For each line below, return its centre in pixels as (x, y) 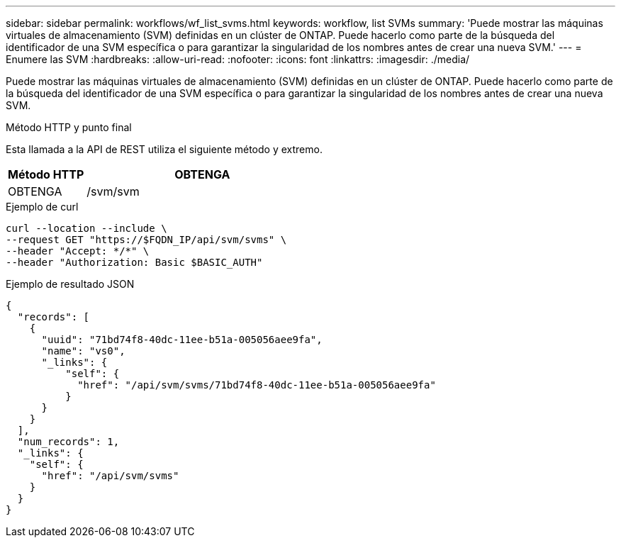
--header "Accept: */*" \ (78, 251)
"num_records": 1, (68, 442)
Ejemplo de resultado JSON (70, 284)
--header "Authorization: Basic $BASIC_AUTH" (134, 262)
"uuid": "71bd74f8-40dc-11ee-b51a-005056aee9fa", (182, 340)
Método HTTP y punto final (69, 127)
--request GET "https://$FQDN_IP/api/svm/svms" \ (146, 240)
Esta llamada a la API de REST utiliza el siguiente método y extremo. (164, 149)
